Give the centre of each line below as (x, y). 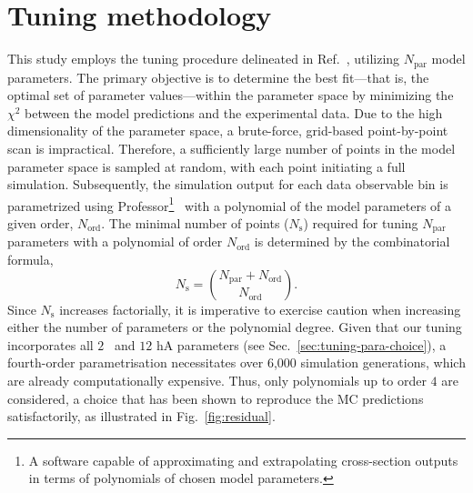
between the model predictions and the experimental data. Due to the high (234, 112)
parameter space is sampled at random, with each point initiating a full (206, 166)
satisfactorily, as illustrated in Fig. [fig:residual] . (141, 416)
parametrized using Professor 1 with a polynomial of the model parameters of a (230, 204)
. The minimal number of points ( (195, 222)
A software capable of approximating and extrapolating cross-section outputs (243, 460)
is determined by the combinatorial (352, 241)
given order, (40, 222)
